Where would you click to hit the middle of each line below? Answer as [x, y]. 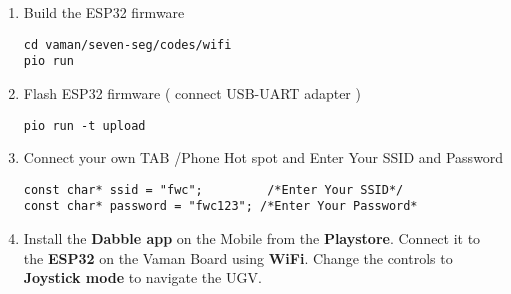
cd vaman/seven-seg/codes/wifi [127, 44]
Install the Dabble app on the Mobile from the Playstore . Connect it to [252, 238]
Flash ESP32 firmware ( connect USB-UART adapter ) [192, 92]
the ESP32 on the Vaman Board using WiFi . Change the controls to [238, 257]
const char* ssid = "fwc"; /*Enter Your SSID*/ [213, 189]
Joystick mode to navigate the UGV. [142, 277]
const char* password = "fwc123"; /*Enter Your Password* [220, 206]
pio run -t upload [84, 125]
